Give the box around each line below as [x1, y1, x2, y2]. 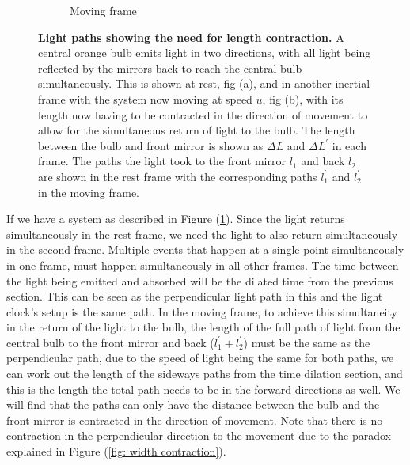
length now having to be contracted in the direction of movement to [38, 106, 368, 123]
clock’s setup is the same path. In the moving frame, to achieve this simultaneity [6, 303, 397, 319]
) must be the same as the [243, 334, 370, 350]
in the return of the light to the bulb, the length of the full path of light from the [6, 319, 401, 335]
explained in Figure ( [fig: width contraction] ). [6, 443, 226, 459]
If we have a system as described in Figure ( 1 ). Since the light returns [6, 210, 345, 227]
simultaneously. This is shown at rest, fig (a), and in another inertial [38, 75, 370, 92]
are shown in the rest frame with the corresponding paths [38, 168, 317, 184]
